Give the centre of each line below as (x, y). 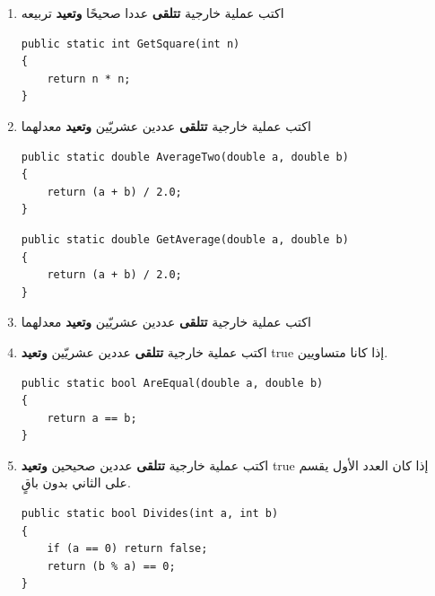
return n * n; (89, 79)
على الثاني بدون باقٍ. (76, 482)
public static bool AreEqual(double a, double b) (172, 383)
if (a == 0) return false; (127, 549)
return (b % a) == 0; (111, 566)
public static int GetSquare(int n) (130, 44)
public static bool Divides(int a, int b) (150, 514)
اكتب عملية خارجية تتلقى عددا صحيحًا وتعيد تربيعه (152, 13)
